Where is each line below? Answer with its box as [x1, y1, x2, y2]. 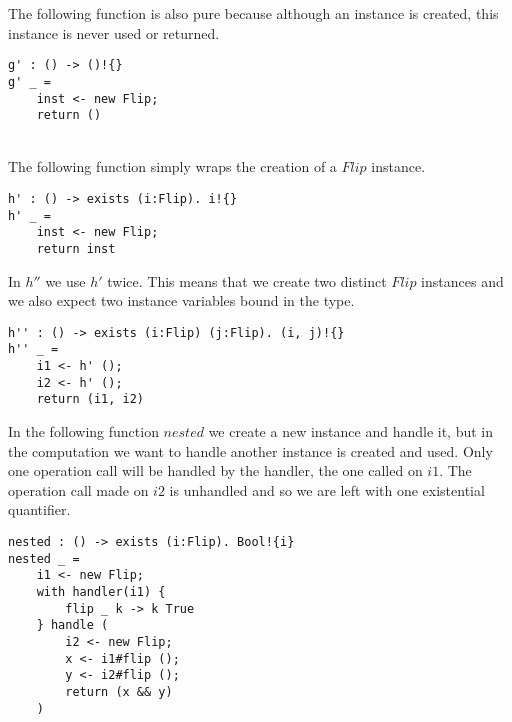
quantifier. [8, 499, 71, 520]
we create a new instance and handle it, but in [208, 421, 494, 442]
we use [45, 270, 86, 291]
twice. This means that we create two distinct [107, 270, 387, 291]
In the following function [8, 421, 159, 442]
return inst [36, 241, 116, 256]
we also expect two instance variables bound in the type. [8, 290, 355, 311]
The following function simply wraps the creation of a [8, 156, 337, 177]
